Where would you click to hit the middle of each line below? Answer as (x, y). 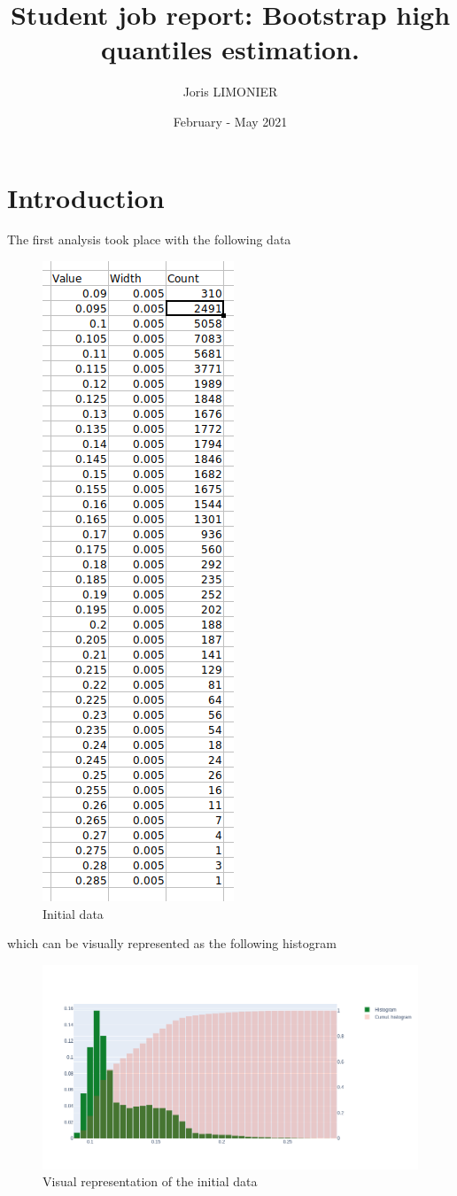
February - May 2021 (230, 121)
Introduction (86, 197)
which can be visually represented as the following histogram (172, 943)
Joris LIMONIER (230, 92)
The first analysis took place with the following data (149, 239)
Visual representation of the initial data (150, 1181)
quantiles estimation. (230, 49)
